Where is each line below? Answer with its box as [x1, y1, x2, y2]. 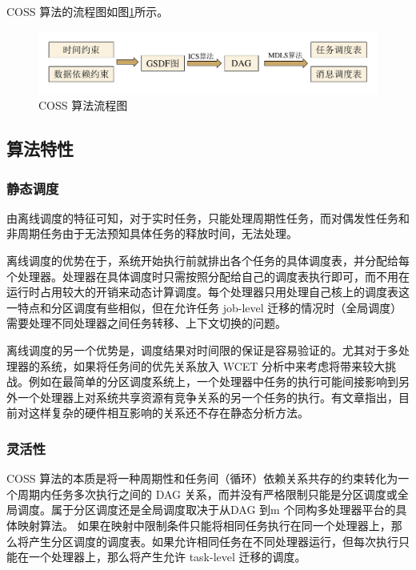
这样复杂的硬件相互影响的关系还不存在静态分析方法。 [28, 404, 309, 421]
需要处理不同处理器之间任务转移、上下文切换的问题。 [6, 315, 286, 331]
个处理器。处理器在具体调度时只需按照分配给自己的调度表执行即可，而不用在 [6, 267, 410, 284]
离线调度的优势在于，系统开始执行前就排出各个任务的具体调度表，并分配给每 [6, 252, 410, 269]
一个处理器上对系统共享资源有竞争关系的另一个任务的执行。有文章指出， [17, 388, 398, 405]
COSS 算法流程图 [38, 97, 128, 114]
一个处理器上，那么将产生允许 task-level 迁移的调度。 [28, 548, 306, 565]
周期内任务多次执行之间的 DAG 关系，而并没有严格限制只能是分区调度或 [17, 485, 398, 502]
